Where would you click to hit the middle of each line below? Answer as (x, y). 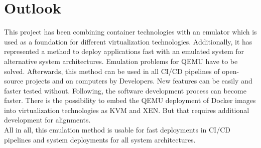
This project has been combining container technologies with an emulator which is (130, 32)
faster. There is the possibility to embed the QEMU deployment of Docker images (130, 100)
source (14, 81)
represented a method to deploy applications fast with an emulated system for (124, 51)
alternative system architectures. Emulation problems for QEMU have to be (121, 61)
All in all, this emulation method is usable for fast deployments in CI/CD (117, 130)
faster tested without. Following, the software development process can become (125, 90)
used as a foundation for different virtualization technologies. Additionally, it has (128, 41)
